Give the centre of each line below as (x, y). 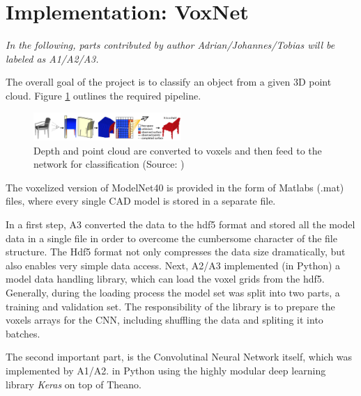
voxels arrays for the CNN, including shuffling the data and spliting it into (164, 320)
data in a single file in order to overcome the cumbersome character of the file (171, 238)
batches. (23, 333)
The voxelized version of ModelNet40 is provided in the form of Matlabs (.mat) (175, 187)
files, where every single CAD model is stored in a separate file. (141, 201)
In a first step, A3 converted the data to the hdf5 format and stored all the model (180, 224)
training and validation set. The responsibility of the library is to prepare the (170, 306)
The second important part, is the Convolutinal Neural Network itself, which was (179, 357)
